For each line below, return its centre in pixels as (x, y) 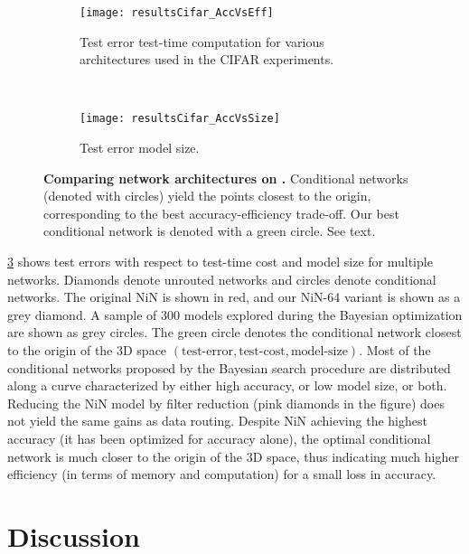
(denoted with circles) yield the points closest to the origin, (207, 196)
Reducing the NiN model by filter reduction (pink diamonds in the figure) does (226, 403)
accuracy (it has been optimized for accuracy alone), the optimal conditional (219, 438)
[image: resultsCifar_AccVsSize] (180, 119)
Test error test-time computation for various (202, 41)
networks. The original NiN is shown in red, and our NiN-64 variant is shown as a (234, 297)
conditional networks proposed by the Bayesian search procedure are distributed (229, 367)
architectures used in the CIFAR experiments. (207, 59)
